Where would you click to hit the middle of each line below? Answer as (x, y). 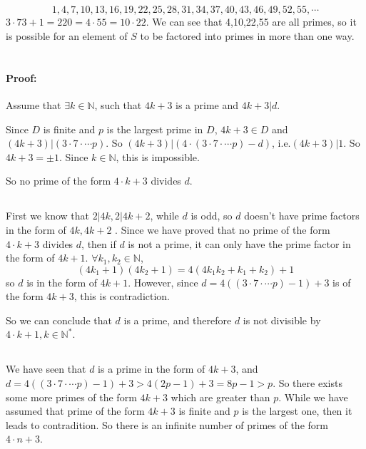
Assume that (34, 104)
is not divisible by (282, 320)
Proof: (21, 77)
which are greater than (220, 397)
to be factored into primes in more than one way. (247, 35)
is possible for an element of (67, 35)
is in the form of (62, 282)
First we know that (47, 216)
